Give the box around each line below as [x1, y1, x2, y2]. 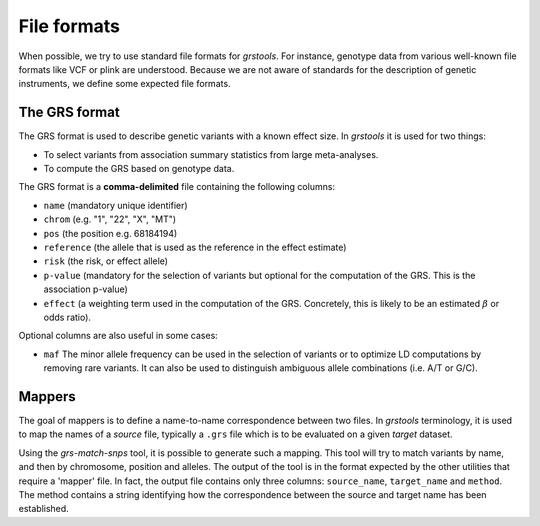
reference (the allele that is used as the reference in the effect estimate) [43, 241, 347, 253]
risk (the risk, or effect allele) [43, 255, 169, 267]
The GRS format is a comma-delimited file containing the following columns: [18, 181, 335, 193]
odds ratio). [43, 311, 92, 323]
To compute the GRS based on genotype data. [43, 163, 235, 175]
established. [18, 503, 69, 515]
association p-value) [43, 283, 129, 295]
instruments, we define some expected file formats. [18, 78, 231, 90]
